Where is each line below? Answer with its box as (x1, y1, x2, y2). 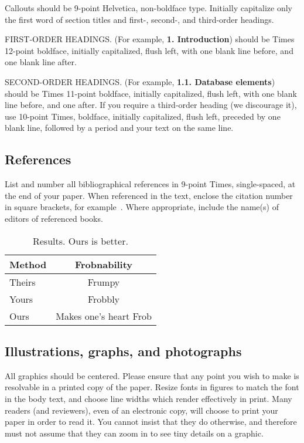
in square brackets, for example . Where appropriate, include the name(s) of (5, 201, 279, 213)
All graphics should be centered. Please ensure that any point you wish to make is (5, 369, 299, 381)
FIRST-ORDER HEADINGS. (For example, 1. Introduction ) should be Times (5, 33, 295, 45)
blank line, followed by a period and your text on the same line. (5, 121, 234, 134)
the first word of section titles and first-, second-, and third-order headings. (5, 13, 274, 25)
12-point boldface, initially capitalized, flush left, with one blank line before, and (5, 44, 293, 56)
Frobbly (87, 292, 120, 306)
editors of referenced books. (5, 212, 103, 224)
